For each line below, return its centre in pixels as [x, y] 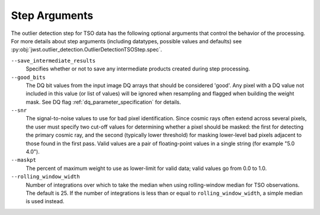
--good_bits [28, 77]
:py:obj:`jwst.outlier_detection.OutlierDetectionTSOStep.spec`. [87, 50]
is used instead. [45, 201]
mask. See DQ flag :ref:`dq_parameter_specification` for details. [103, 102]
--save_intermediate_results [53, 60]
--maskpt [24, 160]
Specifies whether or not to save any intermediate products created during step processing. [138, 69]
